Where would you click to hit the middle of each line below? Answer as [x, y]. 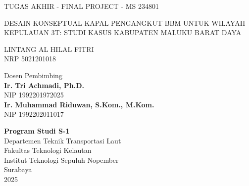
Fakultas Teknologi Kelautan [48, 150]
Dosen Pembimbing [33, 75]
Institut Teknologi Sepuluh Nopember [61, 160]
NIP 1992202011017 [34, 114]
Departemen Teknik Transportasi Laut [63, 140]
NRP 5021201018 [30, 59]
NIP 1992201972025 [34, 95]
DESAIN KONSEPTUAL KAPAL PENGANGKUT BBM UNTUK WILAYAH [125, 23]
